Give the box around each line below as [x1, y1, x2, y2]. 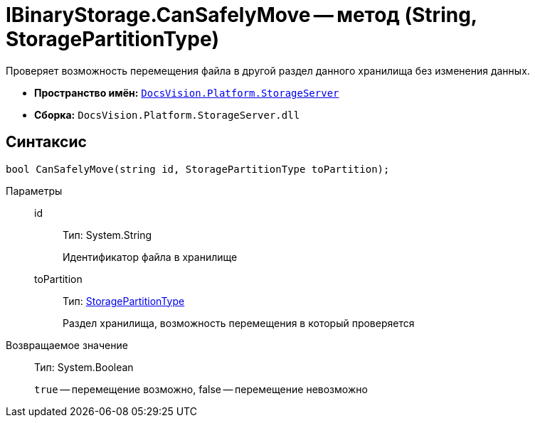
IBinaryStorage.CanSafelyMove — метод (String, [6, 3, 477, 27]
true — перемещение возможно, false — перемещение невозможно [34, 382, 368, 395]
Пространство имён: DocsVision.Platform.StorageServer [34, 86, 339, 99]
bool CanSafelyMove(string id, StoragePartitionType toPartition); [6, 163, 390, 175]
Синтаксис [6, 133, 87, 151]
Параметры [6, 184, 63, 197]
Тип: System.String [63, 228, 152, 241]
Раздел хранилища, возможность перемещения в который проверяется [63, 316, 415, 329]
